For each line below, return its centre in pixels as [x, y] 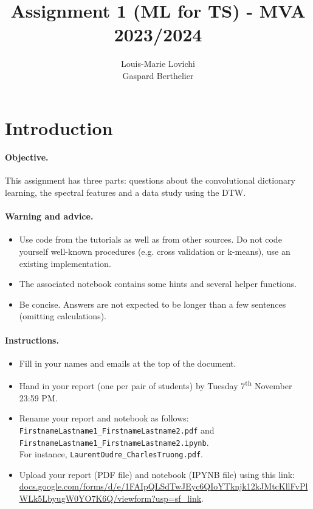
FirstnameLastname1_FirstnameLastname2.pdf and [117, 430]
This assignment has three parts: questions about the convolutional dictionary [150, 180]
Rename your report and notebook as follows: [104, 418]
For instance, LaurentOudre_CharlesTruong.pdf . [111, 454]
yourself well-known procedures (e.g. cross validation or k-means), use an [155, 251]
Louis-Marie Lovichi [158, 64]
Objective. [27, 157]
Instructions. [32, 340]
